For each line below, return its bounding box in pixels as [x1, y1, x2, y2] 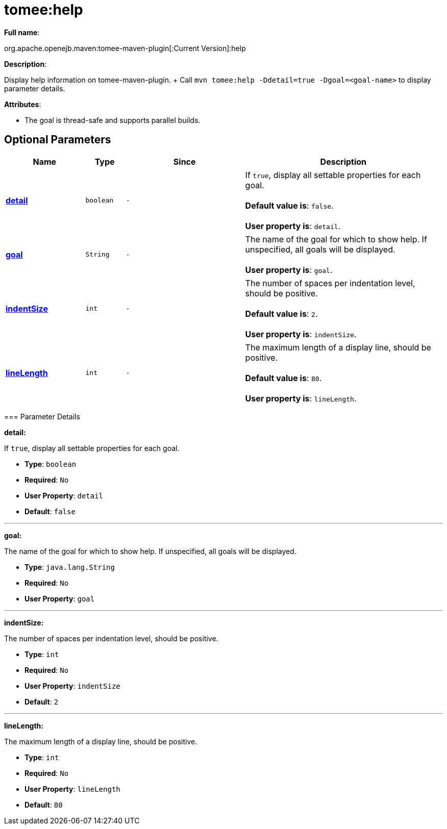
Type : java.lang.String [24, 562, 115, 571]
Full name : [4, 28, 40, 37]
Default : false [24, 507, 76, 516]
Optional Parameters [4, 133, 111, 146]
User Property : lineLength [24, 784, 120, 793]
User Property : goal [24, 594, 95, 603]
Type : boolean [24, 459, 77, 468]
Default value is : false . [245, 200, 334, 211]
